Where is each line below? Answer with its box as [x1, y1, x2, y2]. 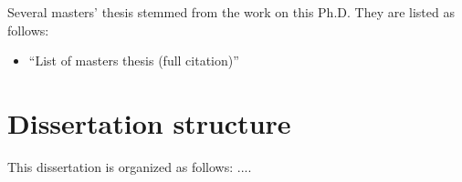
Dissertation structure [7, 104, 291, 141]
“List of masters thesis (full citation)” [28, 51, 239, 70]
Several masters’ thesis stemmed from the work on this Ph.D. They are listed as [7, 3, 455, 21]
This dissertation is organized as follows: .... [7, 157, 252, 176]
